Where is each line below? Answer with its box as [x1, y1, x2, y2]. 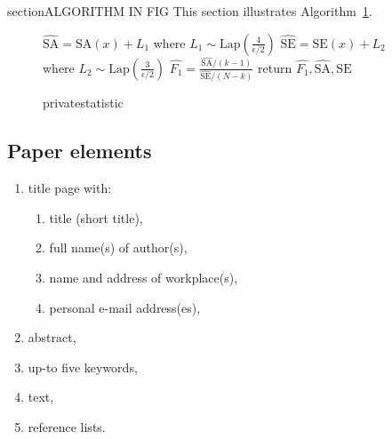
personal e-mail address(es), [49, 298, 201, 316]
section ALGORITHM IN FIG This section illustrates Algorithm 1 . [7, 2, 372, 20]
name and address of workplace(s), [49, 268, 238, 287]
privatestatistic [43, 93, 124, 112]
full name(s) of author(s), [49, 238, 188, 257]
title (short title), [49, 208, 143, 227]
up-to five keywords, [28, 357, 138, 376]
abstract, [28, 328, 76, 347]
